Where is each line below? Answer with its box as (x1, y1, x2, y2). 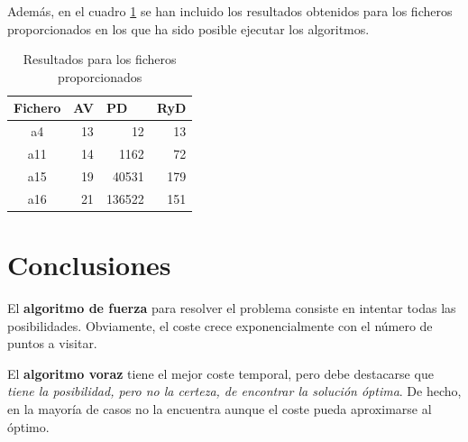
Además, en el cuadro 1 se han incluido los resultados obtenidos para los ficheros (7, 2, 453, 20)
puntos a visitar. (7, 334, 97, 353)
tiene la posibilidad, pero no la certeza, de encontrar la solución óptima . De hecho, (7, 382, 462, 401)
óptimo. (7, 417, 50, 436)
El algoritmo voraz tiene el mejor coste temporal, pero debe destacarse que (7, 364, 434, 382)
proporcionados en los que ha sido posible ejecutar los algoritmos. (7, 19, 370, 38)
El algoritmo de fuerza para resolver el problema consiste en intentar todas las (7, 298, 456, 317)
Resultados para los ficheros (23, 50, 177, 69)
